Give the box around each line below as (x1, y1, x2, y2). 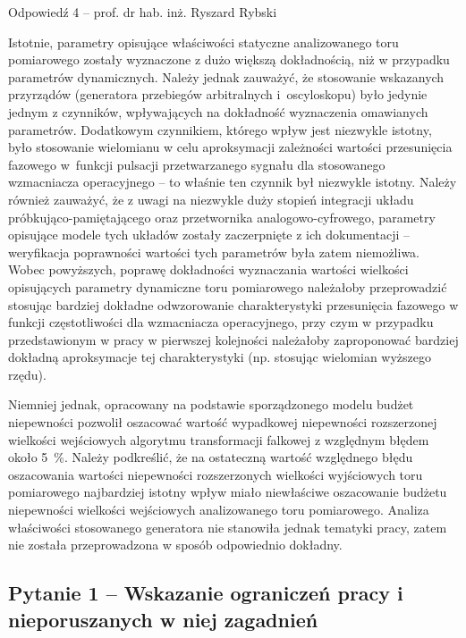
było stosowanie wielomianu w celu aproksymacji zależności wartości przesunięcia (8, 138, 453, 156)
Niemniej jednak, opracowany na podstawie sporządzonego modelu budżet (8, 395, 414, 414)
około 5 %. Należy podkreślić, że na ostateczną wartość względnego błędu (8, 448, 413, 466)
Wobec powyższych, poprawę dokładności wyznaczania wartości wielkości (8, 260, 409, 279)
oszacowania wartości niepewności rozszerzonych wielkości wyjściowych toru (8, 465, 423, 483)
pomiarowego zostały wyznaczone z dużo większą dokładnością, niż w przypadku (8, 50, 450, 69)
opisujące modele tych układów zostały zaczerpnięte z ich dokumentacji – (8, 225, 410, 244)
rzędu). (8, 365, 47, 383)
